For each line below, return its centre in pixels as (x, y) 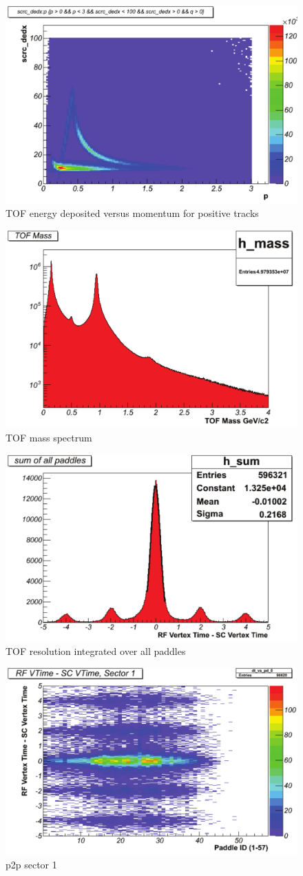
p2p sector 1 (31, 864)
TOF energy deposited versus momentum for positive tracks (132, 213)
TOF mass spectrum (49, 438)
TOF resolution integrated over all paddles (96, 650)
